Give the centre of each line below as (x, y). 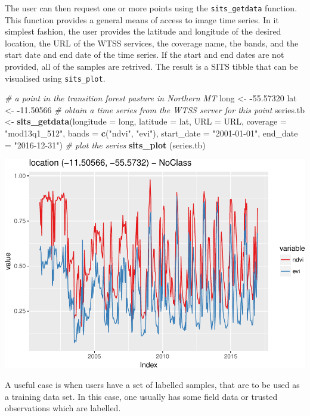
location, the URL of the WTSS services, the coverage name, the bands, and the (152, 43)
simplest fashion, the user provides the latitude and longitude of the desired (143, 31)
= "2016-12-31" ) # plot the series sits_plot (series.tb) (105, 145)
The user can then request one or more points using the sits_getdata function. (151, 8)
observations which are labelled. (63, 408)
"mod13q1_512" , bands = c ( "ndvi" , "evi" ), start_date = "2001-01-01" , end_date (151, 133)
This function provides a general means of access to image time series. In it (142, 19)
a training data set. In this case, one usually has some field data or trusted (141, 396)
